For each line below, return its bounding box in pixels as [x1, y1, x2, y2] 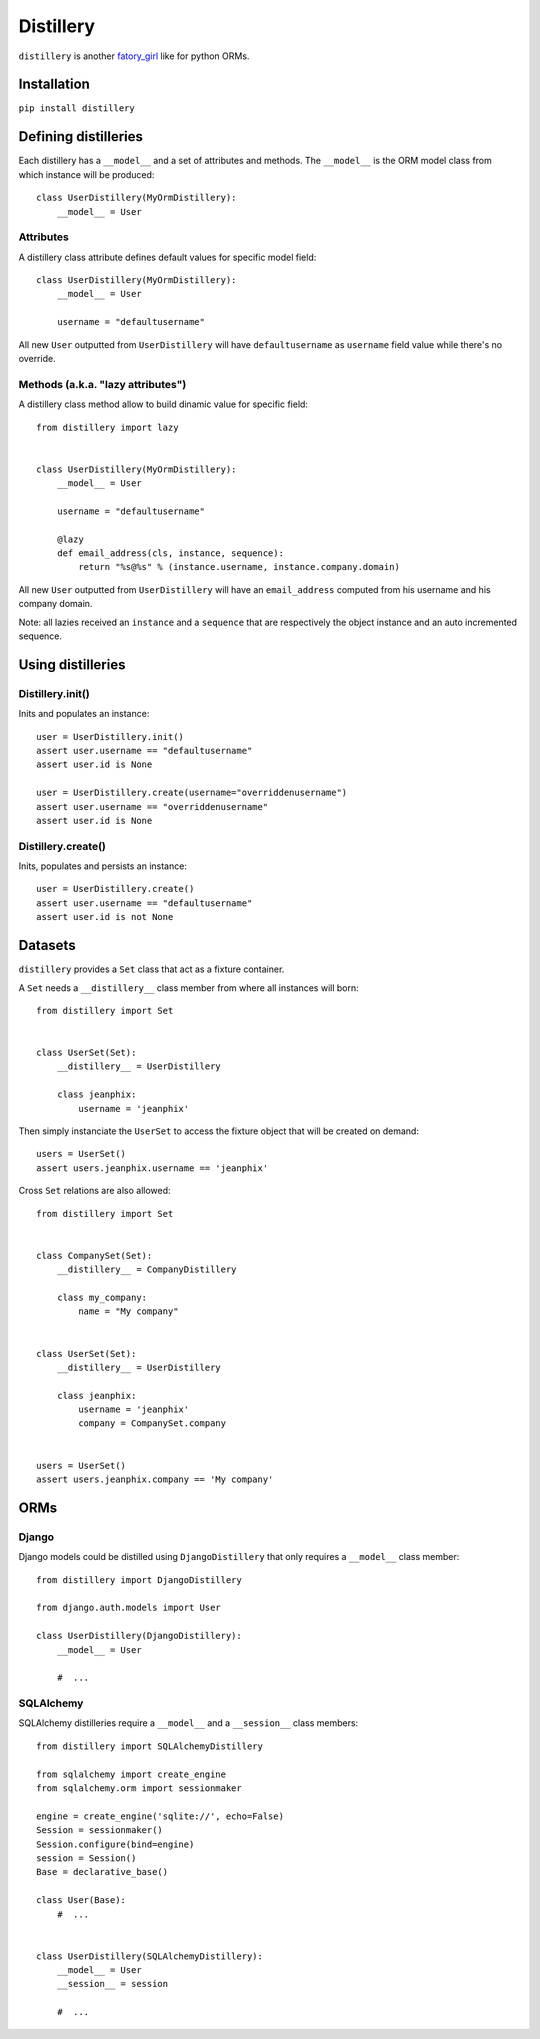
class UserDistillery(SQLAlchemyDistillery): [36, 1950, 264, 1962]
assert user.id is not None [36, 911, 174, 923]
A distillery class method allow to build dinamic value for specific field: [18, 398, 309, 410]
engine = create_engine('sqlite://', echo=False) [36, 1810, 285, 1822]
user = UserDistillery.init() [36, 731, 185, 742]
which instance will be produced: [18, 168, 155, 180]
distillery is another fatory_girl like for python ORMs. [18, 50, 250, 62]
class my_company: [56, 1291, 148, 1303]
